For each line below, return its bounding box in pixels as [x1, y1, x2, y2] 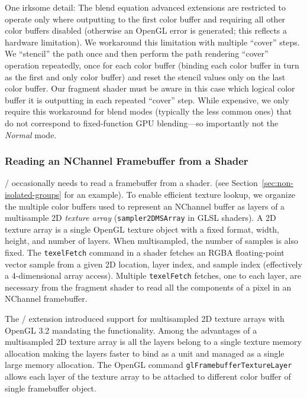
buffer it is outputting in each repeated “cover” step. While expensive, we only [5, 93, 289, 106]
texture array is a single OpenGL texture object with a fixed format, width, [5, 223, 279, 235]
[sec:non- [261, 177, 293, 189]
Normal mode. [5, 128, 57, 141]
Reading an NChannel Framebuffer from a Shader [5, 154, 248, 168]
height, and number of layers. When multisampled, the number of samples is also [5, 234, 299, 247]
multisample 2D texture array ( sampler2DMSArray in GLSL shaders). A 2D [5, 211, 276, 224]
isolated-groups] [5, 188, 62, 200]
